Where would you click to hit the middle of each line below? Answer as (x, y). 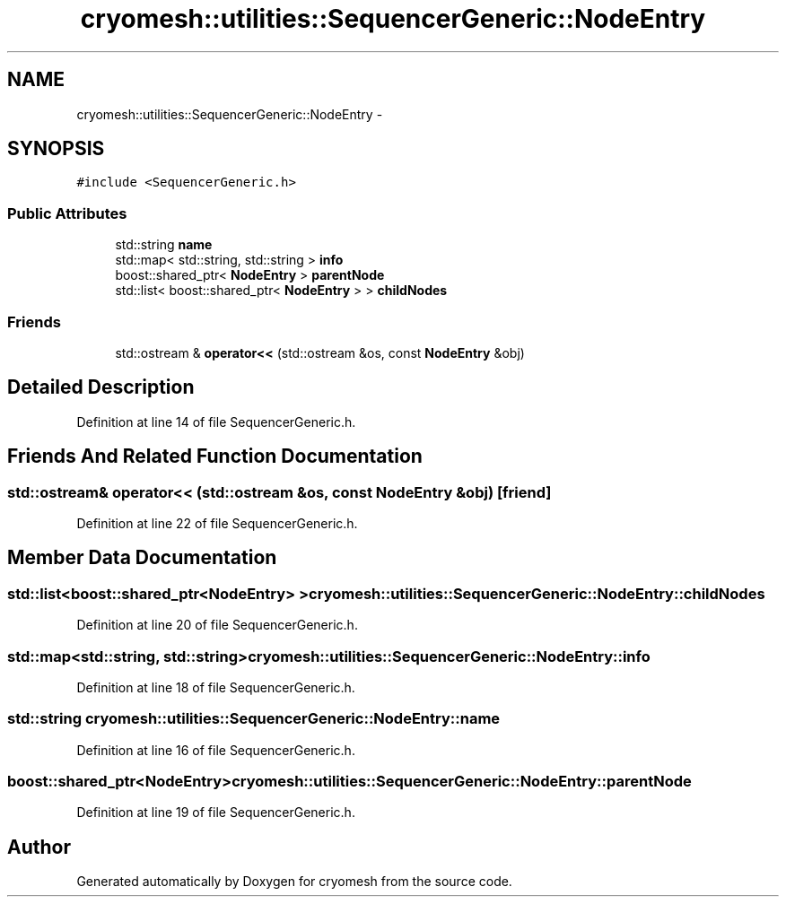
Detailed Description (101, 387)
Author (39, 847)
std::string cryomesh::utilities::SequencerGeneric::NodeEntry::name (254, 719)
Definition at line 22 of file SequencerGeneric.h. (217, 523)
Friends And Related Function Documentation (215, 456)
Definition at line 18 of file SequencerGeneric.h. (216, 687)
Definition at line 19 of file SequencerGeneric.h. (216, 813)
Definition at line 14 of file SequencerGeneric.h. (216, 422)
